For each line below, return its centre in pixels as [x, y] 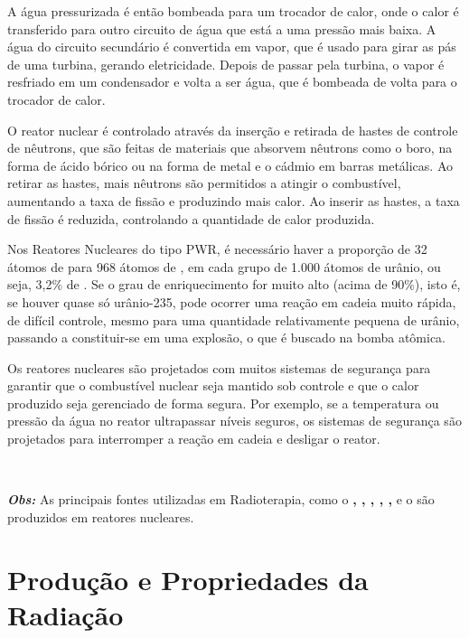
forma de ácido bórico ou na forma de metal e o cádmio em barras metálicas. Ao [230, 165]
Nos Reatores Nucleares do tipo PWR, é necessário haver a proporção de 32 [217, 249]
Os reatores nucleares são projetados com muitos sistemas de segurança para [219, 367]
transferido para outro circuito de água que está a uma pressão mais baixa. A [222, 28]
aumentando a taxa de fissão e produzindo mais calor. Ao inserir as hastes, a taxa [234, 200]
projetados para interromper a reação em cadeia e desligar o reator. [194, 439]
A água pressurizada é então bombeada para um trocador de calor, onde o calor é [233, 11]
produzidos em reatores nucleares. [101, 516]
